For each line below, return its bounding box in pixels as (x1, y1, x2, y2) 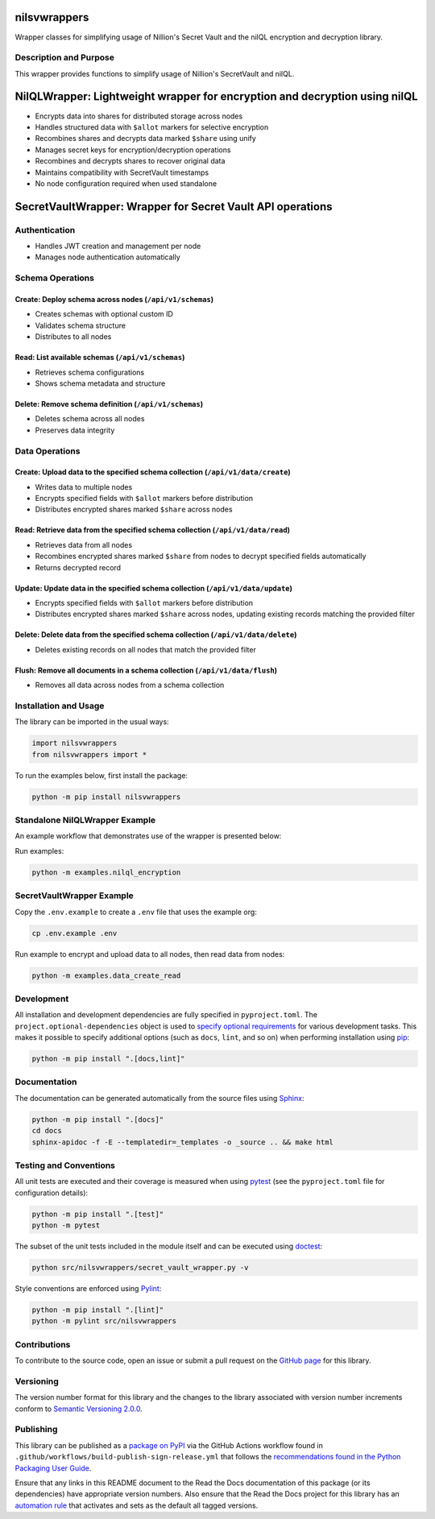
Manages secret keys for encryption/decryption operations (35, 145, 231, 155)
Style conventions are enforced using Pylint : (14, 1283, 162, 1293)
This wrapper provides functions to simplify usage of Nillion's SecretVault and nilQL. (14, 68, 295, 78)
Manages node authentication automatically (35, 252, 180, 262)
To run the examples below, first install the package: (14, 770, 188, 780)
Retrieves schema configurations (35, 367, 145, 377)
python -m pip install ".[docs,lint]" (31, 1054, 185, 1063)
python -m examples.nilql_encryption (31, 867, 181, 877)
